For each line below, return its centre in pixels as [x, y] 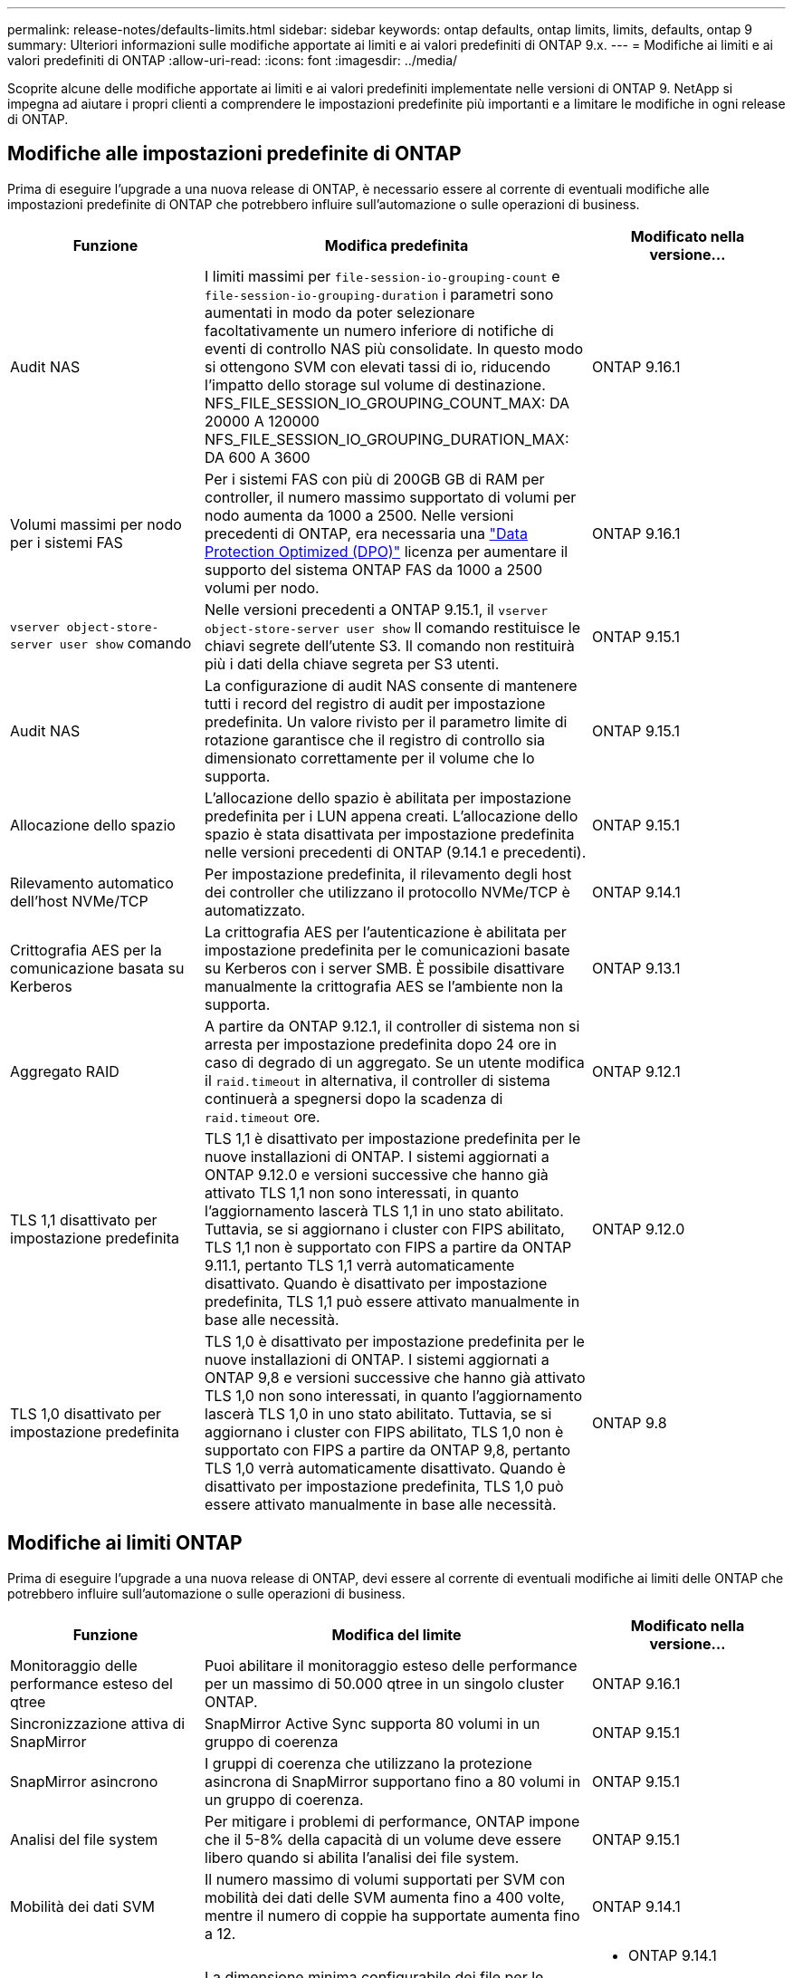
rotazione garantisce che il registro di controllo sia [375, 739]
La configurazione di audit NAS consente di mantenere [391, 685]
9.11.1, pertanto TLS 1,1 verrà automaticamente [360, 1265]
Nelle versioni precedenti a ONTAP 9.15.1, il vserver [376, 609]
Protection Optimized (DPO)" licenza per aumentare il [387, 551]
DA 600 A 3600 [258, 457]
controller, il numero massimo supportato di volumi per [391, 497]
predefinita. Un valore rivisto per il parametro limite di [386, 721]
